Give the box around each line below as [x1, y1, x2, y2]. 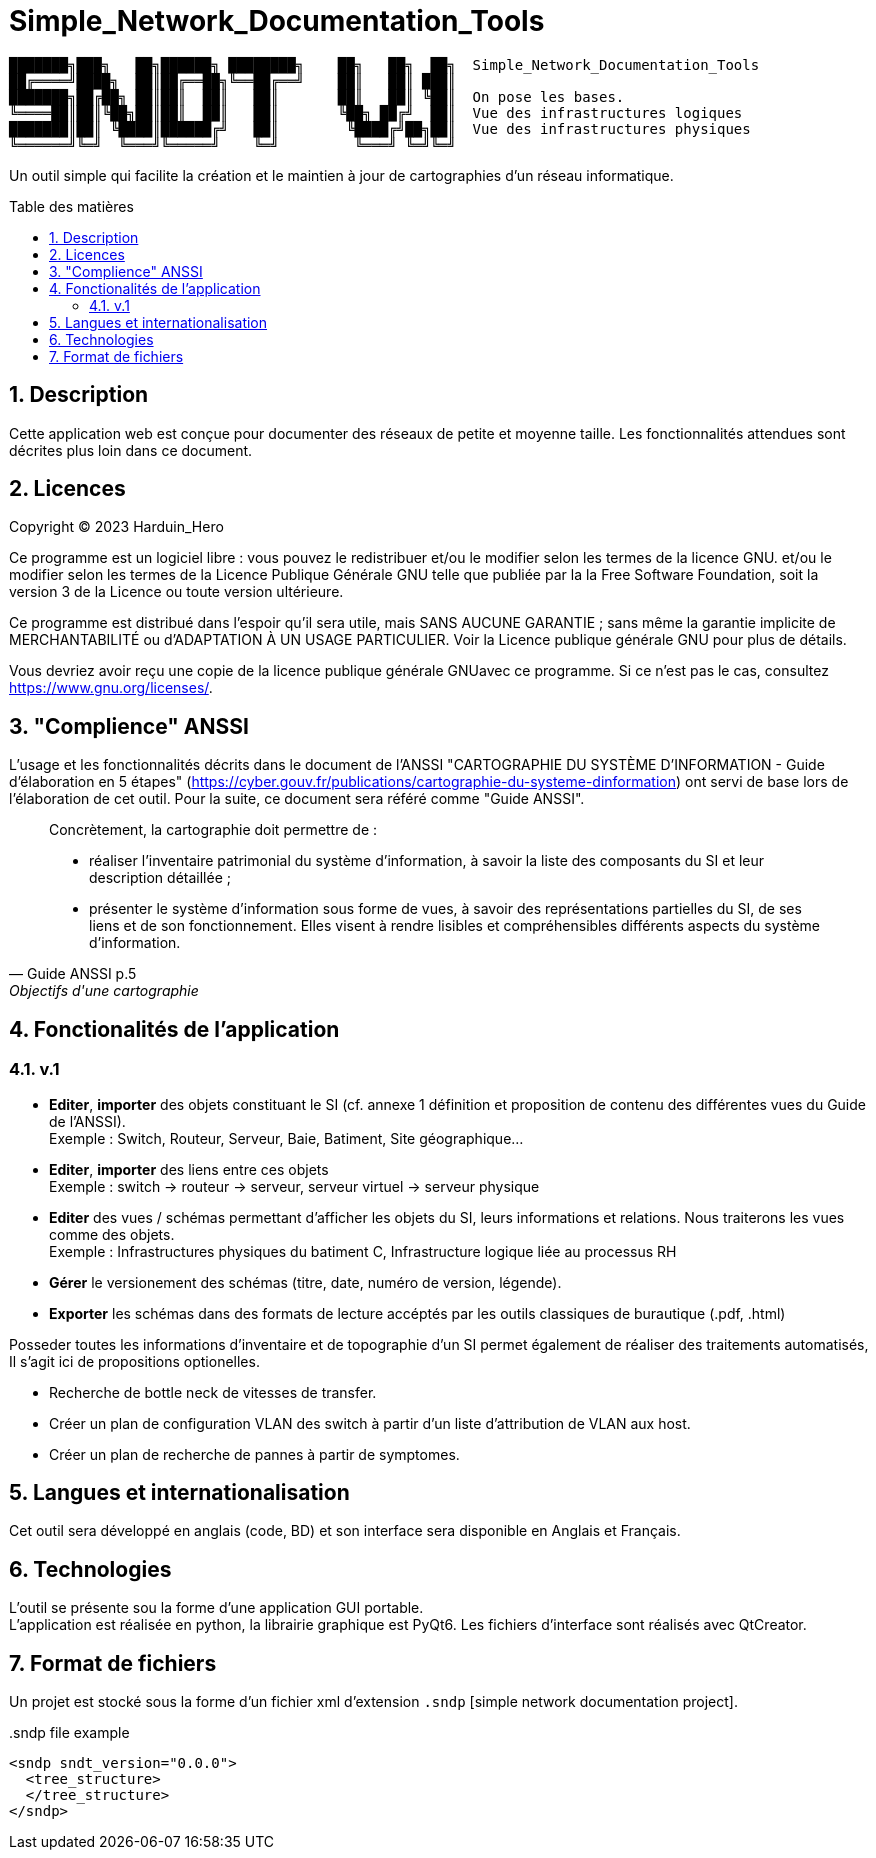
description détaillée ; [89, 869, 231, 887]
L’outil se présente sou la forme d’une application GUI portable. [9, 1599, 424, 1617]
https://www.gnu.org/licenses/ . [9, 679, 213, 697]
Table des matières [9, 197, 134, 215]
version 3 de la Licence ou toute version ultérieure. [9, 583, 344, 601]
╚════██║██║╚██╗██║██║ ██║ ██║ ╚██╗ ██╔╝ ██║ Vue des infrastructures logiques [9, 104, 743, 121]
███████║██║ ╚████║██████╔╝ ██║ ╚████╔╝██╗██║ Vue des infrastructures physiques [9, 120, 751, 137]
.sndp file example [9, 1724, 130, 1742]
